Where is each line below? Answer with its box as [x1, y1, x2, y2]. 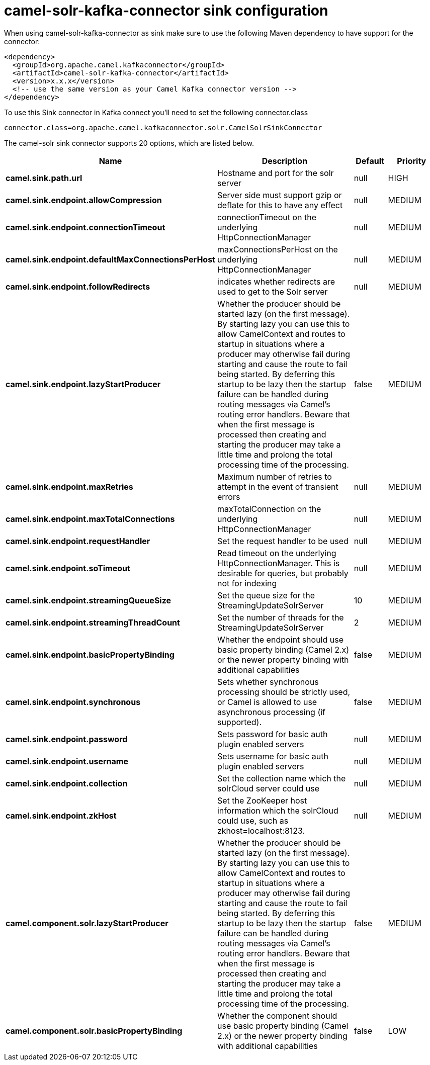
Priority [397, 155, 426, 166]
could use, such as [217, 815, 289, 826]
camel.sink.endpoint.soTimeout [6, 563, 130, 573]
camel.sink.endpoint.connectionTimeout [6, 222, 165, 232]
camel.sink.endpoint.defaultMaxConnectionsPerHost [6, 254, 215, 264]
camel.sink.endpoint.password [6, 734, 128, 744]
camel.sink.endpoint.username [6, 756, 128, 766]
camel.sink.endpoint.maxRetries [6, 481, 133, 492]
